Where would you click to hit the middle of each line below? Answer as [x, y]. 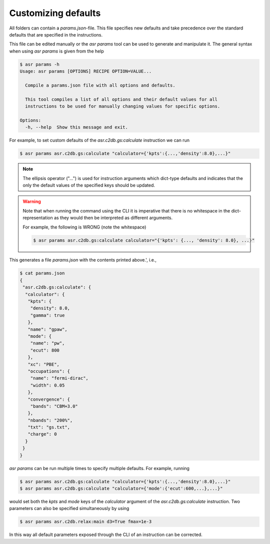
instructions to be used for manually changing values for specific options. [123, 106]
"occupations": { [49, 371]
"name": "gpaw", [47, 329]
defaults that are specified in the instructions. [56, 34]
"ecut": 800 [45, 350]
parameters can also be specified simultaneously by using [69, 508]
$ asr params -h [40, 64]
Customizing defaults [55, 13]
